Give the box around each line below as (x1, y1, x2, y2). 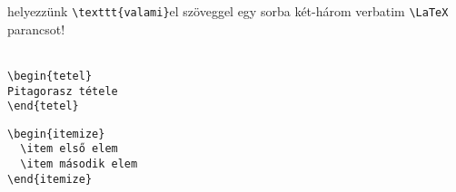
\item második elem (20, 158, 138, 171)
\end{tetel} (7, 100, 79, 113)
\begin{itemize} (7, 127, 105, 140)
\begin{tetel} (7, 69, 93, 82)
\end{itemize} (7, 172, 93, 186)
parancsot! (7, 19, 65, 38)
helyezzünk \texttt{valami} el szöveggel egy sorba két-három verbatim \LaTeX (7, 2, 449, 20)
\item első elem (20, 142, 118, 156)
